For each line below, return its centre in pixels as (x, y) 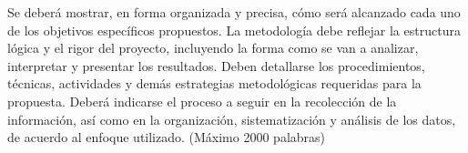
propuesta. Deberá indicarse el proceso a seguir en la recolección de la (202, 101)
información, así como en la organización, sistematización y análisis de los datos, (232, 119)
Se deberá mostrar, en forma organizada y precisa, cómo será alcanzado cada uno (234, 12)
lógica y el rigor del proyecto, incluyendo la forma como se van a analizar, (213, 48)
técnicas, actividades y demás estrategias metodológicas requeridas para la (214, 83)
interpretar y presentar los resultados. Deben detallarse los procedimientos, (216, 65)
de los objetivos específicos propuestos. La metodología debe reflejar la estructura (234, 30)
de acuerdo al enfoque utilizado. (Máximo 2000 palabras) (167, 137)
